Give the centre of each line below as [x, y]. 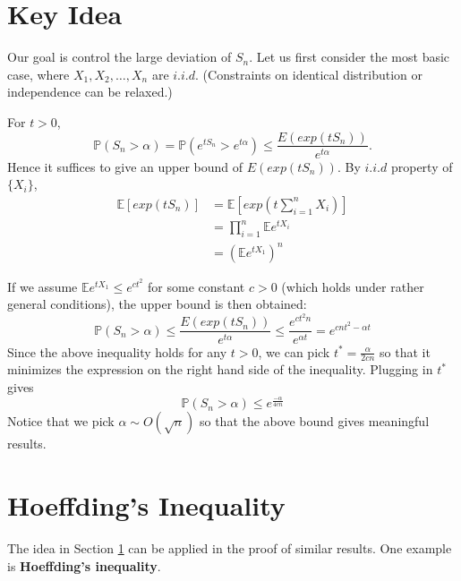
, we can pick [294, 351]
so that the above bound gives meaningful [314, 421]
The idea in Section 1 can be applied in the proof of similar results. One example [230, 548]
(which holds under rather [353, 286]
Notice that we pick [61, 421]
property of [422, 166]
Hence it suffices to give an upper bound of [125, 166]
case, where [38, 74]
